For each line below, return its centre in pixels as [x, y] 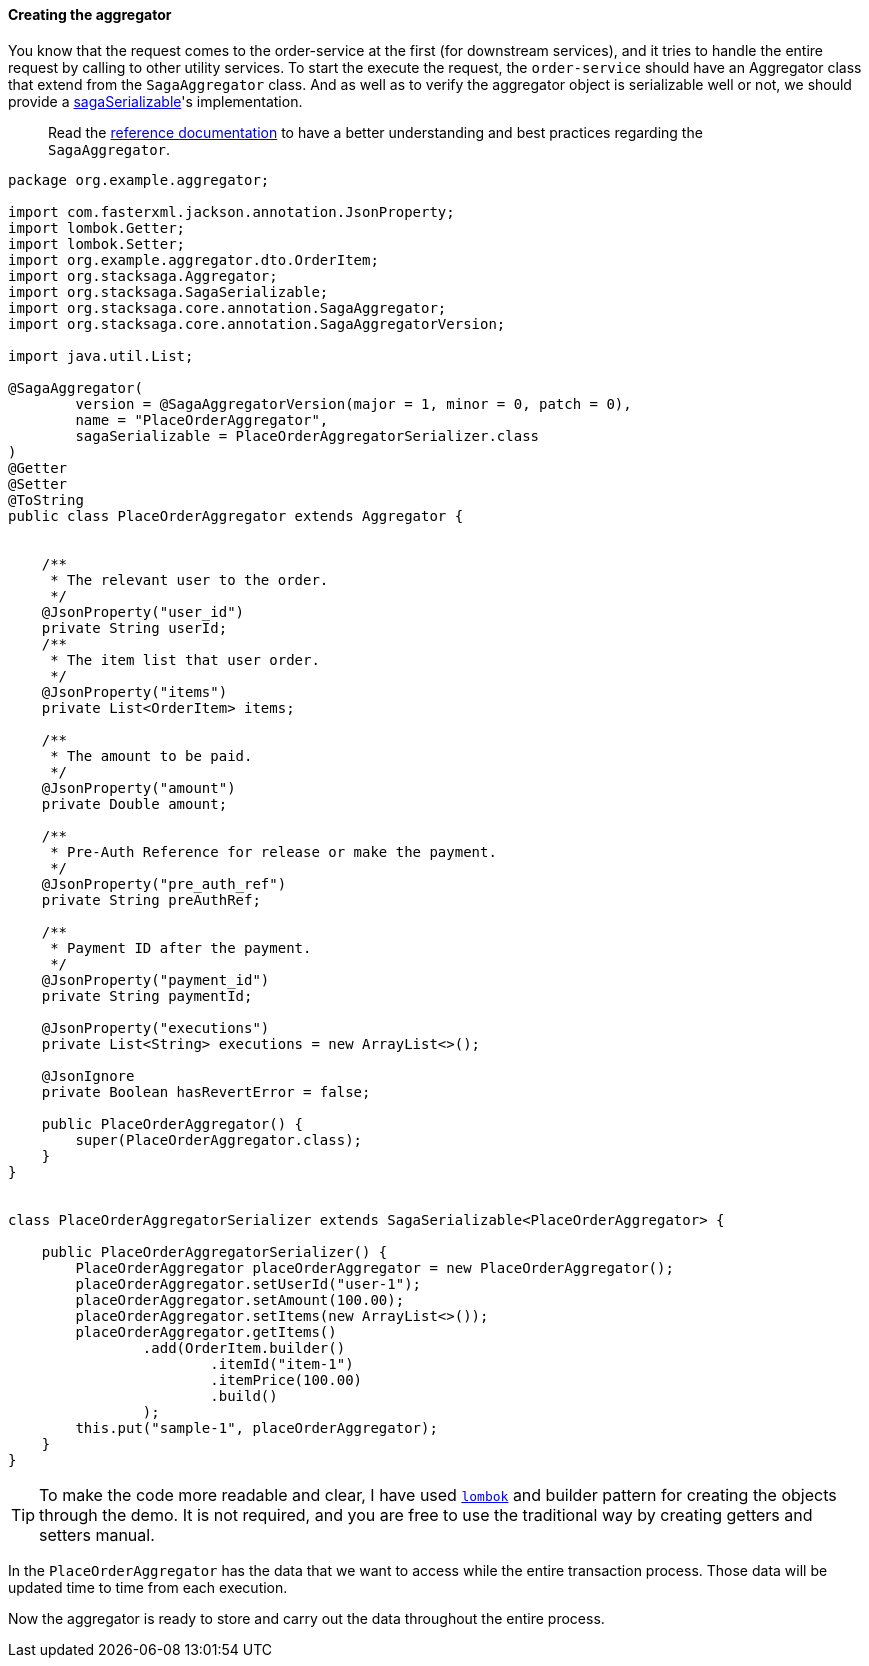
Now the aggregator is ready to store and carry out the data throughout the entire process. [306, 1618]
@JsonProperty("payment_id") [155, 979]
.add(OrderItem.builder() [244, 1347]
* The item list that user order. [185, 659]
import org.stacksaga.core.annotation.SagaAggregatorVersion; [257, 323]
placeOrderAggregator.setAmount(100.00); [240, 1299]
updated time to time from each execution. [148, 1587]
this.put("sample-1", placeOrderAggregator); [256, 1427]
